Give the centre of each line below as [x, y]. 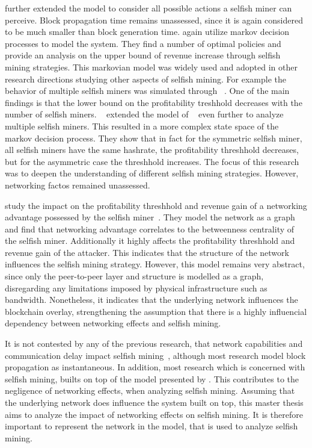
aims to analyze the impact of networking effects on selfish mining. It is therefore [154, 414]
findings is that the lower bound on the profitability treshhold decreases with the [154, 102]
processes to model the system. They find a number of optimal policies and [143, 43]
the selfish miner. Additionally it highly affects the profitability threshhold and [150, 241]
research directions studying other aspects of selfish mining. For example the [145, 79]
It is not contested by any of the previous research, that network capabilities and [154, 344]
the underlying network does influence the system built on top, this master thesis [154, 402]
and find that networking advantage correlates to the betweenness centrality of [150, 229]
